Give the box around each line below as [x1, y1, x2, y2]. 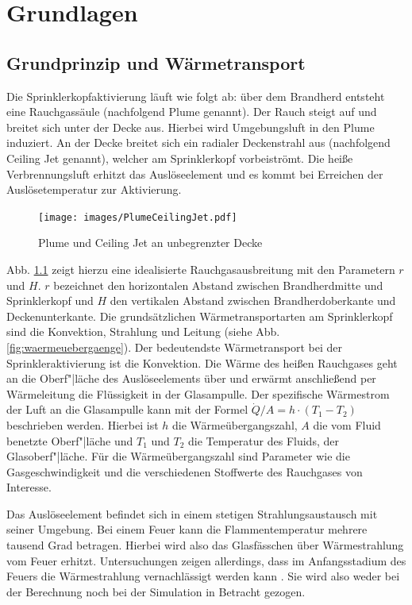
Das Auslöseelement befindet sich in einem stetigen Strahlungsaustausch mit [6, 505, 378, 522]
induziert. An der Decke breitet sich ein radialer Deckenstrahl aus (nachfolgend [6, 134, 391, 151]
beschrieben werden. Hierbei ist [6, 416, 159, 433]
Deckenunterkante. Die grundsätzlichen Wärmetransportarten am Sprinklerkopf [6, 307, 393, 324]
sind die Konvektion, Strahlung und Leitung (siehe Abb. [6, 323, 280, 340]
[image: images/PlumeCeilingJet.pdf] [38, 211, 237, 223]
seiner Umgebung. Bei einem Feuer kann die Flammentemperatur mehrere [6, 521, 368, 538]
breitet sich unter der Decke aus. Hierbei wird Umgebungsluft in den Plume [6, 118, 375, 135]
